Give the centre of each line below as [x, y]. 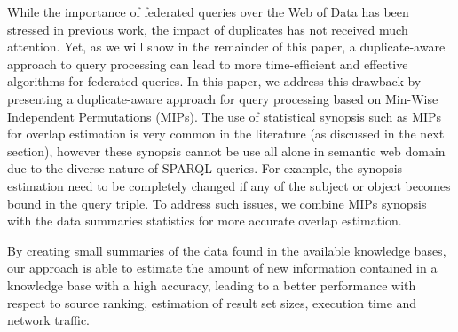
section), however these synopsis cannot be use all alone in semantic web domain [226, 150]
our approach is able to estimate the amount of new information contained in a [222, 268]
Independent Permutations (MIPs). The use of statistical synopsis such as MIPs [225, 116]
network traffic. [49, 320]
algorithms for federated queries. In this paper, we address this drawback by [214, 81]
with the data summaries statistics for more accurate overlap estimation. [205, 221]
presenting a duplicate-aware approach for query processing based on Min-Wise [223, 98]
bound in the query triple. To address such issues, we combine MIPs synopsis [217, 203]
